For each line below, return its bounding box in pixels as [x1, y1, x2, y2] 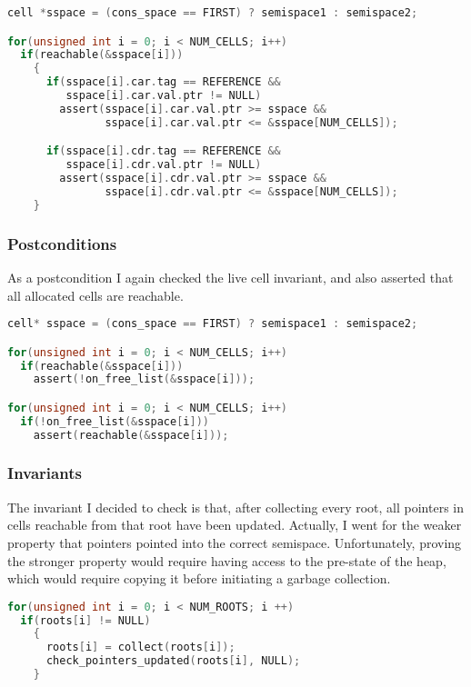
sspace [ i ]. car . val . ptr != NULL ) [65, 89, 262, 103]
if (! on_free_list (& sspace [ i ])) [20, 414, 209, 428]
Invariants [7, 462, 82, 484]
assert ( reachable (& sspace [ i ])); [33, 428, 229, 442]
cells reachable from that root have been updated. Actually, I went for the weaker [7, 515, 462, 534]
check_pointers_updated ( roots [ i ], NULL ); [45, 654, 301, 668]
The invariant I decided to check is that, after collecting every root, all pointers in [7, 497, 464, 516]
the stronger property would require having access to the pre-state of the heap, [7, 551, 446, 570]
